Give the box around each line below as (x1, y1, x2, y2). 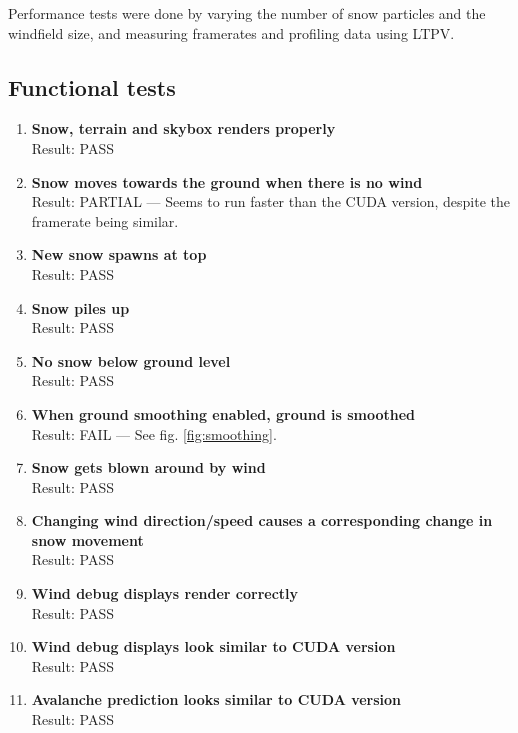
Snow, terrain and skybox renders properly (31, 118, 336, 139)
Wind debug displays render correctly (31, 583, 299, 604)
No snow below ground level (31, 350, 231, 371)
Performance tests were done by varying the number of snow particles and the (8, 3, 486, 23)
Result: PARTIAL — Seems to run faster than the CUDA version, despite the (31, 191, 511, 212)
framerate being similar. (31, 210, 179, 231)
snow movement (31, 529, 144, 550)
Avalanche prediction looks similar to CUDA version (31, 689, 402, 710)
